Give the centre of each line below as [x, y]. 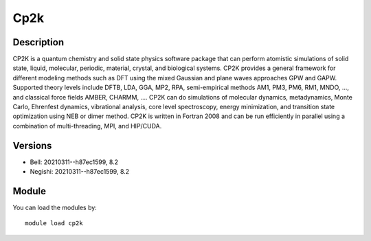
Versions [32, 145]
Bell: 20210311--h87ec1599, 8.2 [74, 162]
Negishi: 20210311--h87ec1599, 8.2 [80, 172]
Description [38, 42]
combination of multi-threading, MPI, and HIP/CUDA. [87, 126]
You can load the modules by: [55, 207]
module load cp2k [54, 223]
